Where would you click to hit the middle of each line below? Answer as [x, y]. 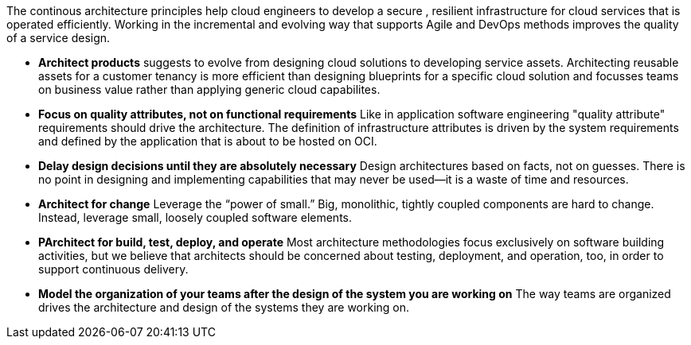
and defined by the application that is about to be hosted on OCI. [208, 141]
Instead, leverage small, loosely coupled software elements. [195, 217]
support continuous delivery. [113, 269]
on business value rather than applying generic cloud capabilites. [209, 89]
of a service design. [59, 38]
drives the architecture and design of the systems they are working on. [224, 307]
